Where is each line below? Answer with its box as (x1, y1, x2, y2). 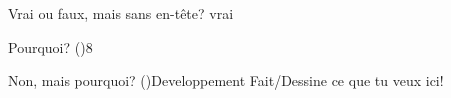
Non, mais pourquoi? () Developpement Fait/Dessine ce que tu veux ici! (8, 70, 444, 91)
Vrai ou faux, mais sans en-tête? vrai (8, 3, 234, 23)
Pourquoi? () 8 (8, 36, 93, 57)
